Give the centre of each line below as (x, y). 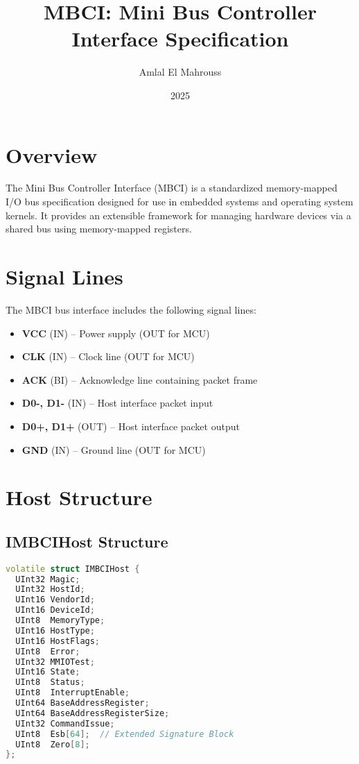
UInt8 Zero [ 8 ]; (53, 744)
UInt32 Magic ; (48, 579)
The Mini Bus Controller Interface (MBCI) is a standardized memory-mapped (172, 188)
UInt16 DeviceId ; (55, 610)
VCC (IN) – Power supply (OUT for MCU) (116, 333)
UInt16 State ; (48, 672)
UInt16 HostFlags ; (58, 641)
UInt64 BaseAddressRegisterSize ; (93, 713)
